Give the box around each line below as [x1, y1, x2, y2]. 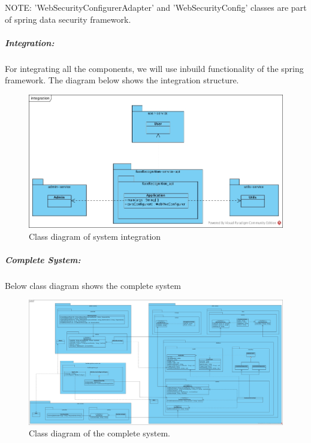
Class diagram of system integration [29, 230, 161, 242]
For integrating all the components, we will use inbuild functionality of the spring [5, 62, 304, 74]
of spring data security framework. [5, 13, 131, 25]
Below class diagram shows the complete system [5, 279, 181, 291]
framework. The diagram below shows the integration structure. [5, 74, 239, 86]
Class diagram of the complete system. [29, 427, 170, 439]
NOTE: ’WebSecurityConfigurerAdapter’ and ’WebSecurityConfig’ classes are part [5, 1, 307, 13]
